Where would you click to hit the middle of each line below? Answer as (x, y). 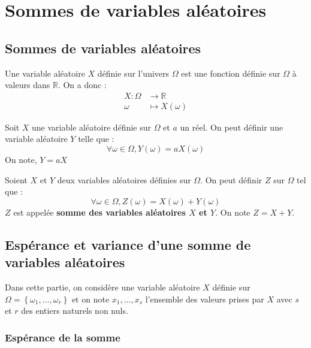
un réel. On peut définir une (232, 127)
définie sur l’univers (133, 73)
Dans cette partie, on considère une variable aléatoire (102, 287)
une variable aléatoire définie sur (91, 127)
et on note (90, 299)
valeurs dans (28, 85)
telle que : (96, 139)
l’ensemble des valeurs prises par (205, 299)
